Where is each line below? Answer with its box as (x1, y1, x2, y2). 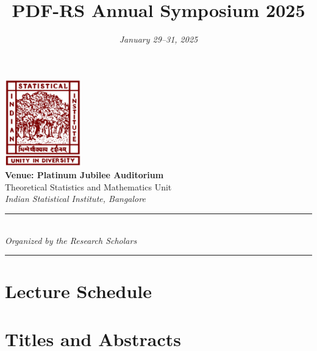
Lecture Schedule (5, 279, 152, 304)
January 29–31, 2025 (119, 33, 198, 46)
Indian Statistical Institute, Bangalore (5, 192, 146, 205)
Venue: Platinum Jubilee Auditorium (5, 169, 164, 181)
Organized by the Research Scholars (5, 234, 137, 246)
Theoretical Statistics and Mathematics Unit (5, 180, 172, 193)
